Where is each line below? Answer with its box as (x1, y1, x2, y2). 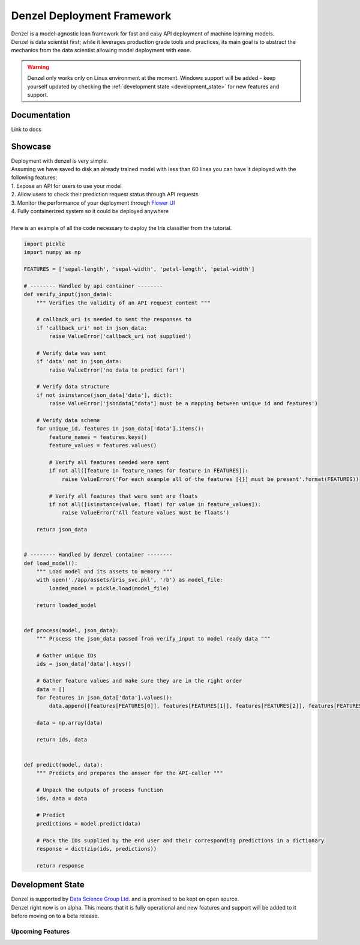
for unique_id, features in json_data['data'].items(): (36, 425, 205, 432)
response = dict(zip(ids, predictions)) (36, 845, 157, 852)
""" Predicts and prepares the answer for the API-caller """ (36, 770, 223, 777)
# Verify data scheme (36, 417, 100, 424)
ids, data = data (36, 795, 88, 802)
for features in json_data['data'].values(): (36, 694, 173, 701)
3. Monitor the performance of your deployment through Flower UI (11, 199, 175, 207)
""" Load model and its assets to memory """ (36, 568, 173, 575)
